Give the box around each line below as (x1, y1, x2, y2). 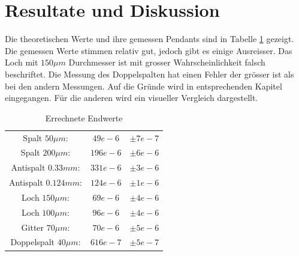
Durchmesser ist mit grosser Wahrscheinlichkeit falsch (68, 56, 265, 69)
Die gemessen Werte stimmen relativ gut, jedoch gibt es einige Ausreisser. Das (5, 44, 292, 56)
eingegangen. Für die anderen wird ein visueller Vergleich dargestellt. (5, 91, 258, 104)
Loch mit (5, 56, 38, 69)
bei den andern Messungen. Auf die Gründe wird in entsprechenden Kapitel (5, 79, 282, 92)
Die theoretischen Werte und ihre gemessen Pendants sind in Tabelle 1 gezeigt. (5, 32, 294, 45)
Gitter (21, 221, 44, 233)
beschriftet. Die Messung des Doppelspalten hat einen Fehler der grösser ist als (5, 67, 294, 80)
